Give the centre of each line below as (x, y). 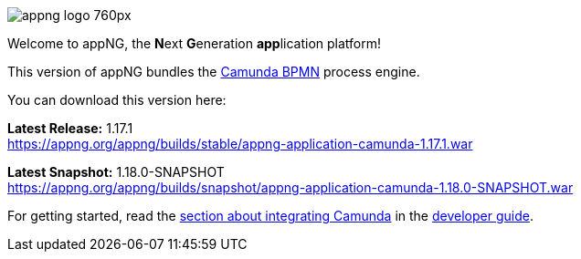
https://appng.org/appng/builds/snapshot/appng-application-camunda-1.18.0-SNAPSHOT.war (290, 187)
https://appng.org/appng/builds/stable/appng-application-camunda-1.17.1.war (240, 144)
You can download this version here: (117, 100)
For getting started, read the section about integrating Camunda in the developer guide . (270, 216)
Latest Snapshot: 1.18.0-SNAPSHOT (116, 172)
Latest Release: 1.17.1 (70, 128)
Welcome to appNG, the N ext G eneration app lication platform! (195, 43)
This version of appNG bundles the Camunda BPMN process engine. (214, 72)
